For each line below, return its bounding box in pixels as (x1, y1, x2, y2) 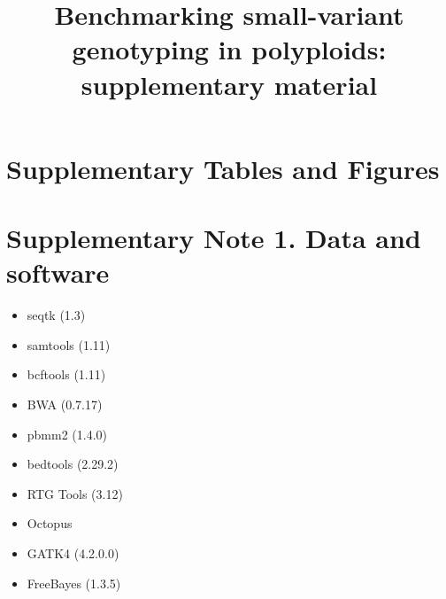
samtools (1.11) (27, 335, 111, 354)
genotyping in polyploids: (72, 31, 387, 67)
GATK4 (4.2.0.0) (27, 544, 119, 562)
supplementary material (81, 66, 378, 102)
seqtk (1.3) (27, 306, 86, 324)
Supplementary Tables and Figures (6, 150, 440, 186)
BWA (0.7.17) (27, 395, 103, 414)
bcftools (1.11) (27, 365, 106, 384)
